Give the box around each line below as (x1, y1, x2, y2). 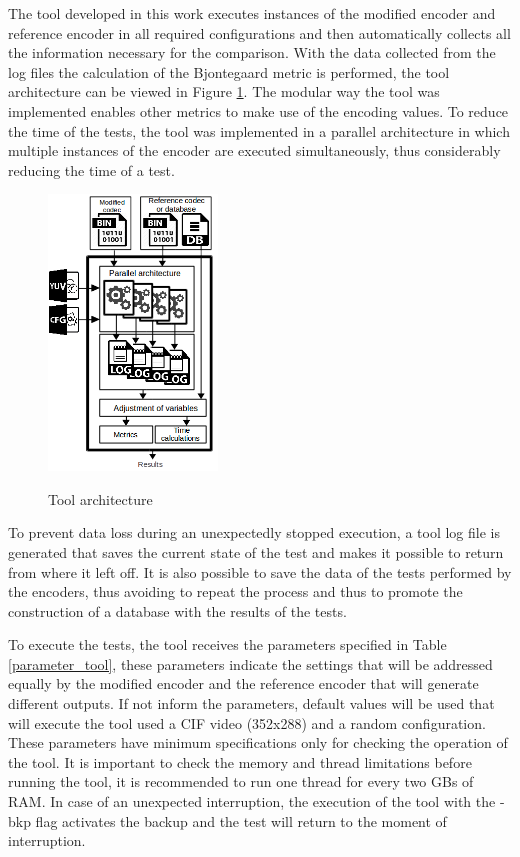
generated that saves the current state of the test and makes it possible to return (8, 541, 504, 562)
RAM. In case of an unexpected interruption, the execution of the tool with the (8, 791, 496, 812)
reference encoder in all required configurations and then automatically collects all (8, 22, 511, 43)
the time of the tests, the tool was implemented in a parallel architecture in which (8, 120, 510, 141)
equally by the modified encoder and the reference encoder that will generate (8, 673, 479, 694)
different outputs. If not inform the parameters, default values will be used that (8, 693, 495, 714)
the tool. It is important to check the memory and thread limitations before (8, 751, 472, 772)
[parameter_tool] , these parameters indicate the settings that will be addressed (8, 653, 493, 674)
